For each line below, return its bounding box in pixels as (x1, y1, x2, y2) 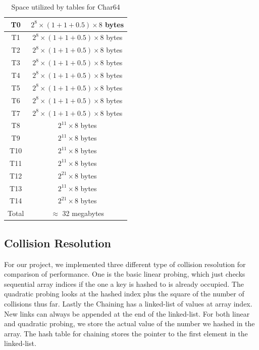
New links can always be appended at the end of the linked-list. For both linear (4, 308, 250, 319)
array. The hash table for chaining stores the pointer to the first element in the (4, 328, 248, 338)
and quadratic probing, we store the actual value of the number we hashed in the (4, 318, 255, 329)
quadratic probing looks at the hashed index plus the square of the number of (4, 288, 244, 299)
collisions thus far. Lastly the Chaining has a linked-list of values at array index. (4, 298, 252, 309)
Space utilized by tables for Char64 (11, 2, 120, 12)
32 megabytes (62, 208, 105, 218)
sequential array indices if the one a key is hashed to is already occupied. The (4, 278, 244, 289)
